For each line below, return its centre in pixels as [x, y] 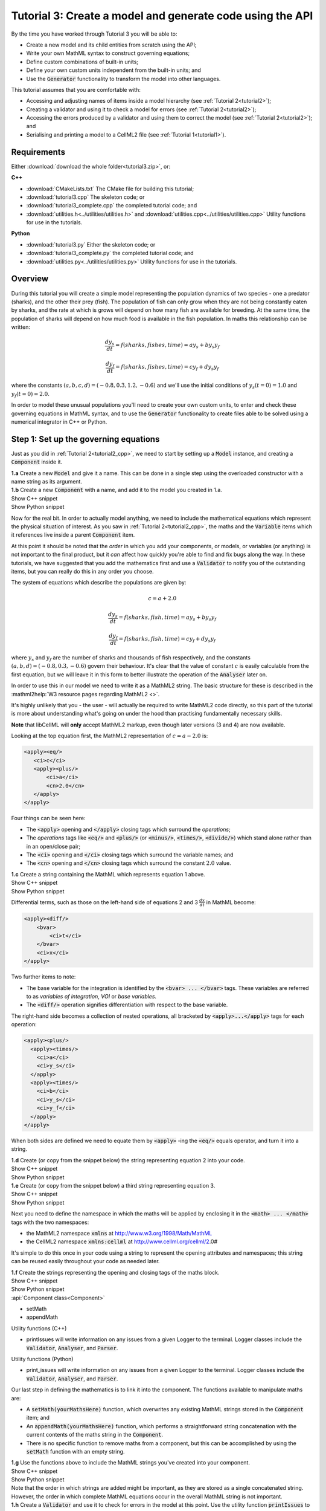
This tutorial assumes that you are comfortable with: [76, 89]
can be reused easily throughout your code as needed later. [85, 1261]
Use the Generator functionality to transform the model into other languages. [123, 79]
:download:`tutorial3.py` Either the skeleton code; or [91, 244]
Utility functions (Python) [42, 1359]
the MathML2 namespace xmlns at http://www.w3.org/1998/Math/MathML [119, 1233]
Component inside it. [37, 462]
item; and [38, 1418]
